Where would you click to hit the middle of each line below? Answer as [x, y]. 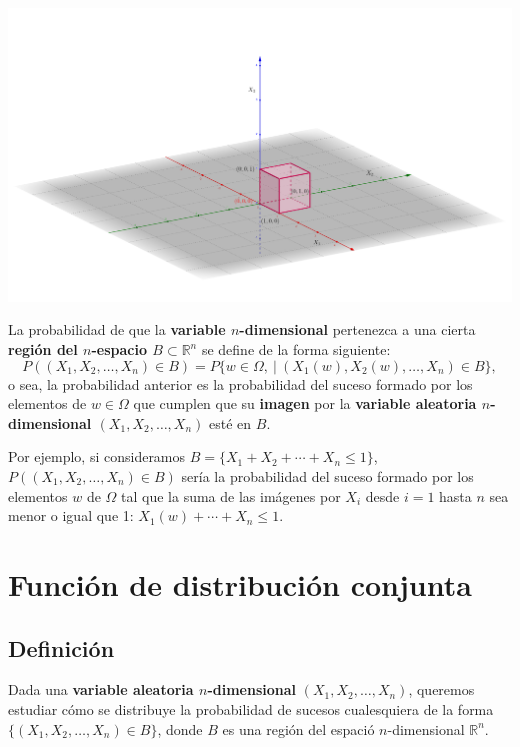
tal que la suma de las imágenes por [231, 495]
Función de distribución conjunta [240, 583]
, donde [180, 728]
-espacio [119, 349]
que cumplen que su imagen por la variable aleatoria [305, 403]
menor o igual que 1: [71, 515]
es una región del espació [298, 728]
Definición [61, 647]
